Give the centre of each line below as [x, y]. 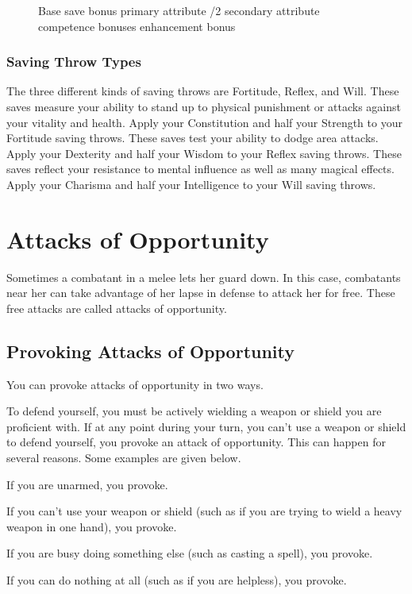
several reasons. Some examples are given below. [124, 458]
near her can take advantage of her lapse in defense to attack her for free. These [201, 293]
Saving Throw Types [74, 62]
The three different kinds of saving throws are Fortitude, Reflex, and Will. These [203, 91]
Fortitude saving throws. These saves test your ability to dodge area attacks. [193, 138]
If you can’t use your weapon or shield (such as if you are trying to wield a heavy [204, 511]
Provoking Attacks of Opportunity [151, 351]
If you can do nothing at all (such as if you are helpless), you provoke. [177, 580]
